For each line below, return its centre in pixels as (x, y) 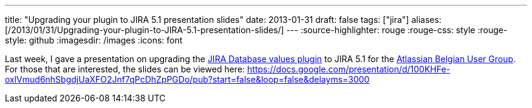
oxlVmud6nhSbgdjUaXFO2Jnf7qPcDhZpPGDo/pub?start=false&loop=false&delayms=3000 (187, 79)
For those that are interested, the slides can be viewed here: (125, 69)
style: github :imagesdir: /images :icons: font (94, 40)
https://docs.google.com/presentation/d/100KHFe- (349, 69)
